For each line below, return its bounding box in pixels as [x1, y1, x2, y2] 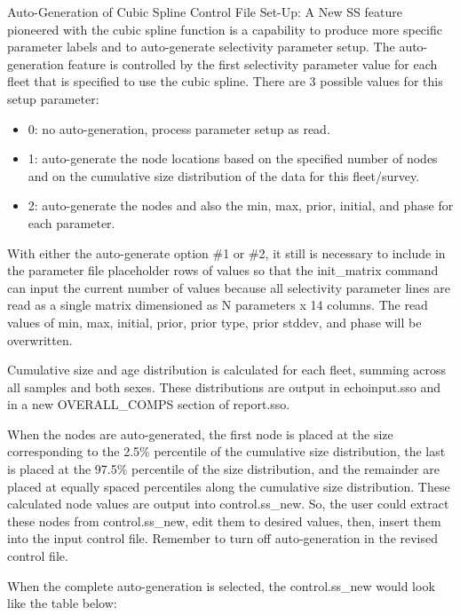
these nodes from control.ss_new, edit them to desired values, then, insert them [7, 511, 441, 530]
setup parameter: [7, 89, 99, 107]
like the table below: [7, 594, 117, 612]
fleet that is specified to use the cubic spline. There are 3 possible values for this [7, 72, 443, 91]
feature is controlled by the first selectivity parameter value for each [67, 54, 438, 73]
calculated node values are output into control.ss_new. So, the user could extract [7, 494, 449, 513]
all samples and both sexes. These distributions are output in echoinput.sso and [7, 377, 441, 396]
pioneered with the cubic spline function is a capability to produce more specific [7, 20, 442, 38]
